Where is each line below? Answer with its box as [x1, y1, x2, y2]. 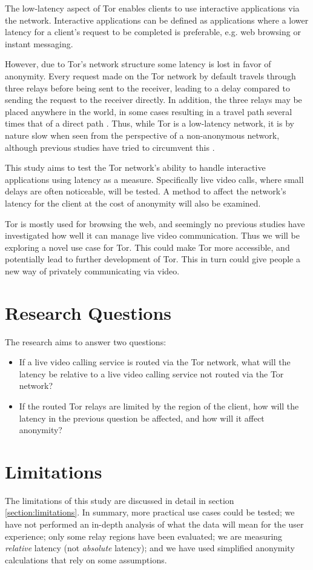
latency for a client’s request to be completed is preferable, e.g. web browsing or [5, 25, 301, 38]
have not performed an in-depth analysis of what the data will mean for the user [5, 518, 304, 531]
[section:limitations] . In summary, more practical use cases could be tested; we [5, 506, 295, 519]
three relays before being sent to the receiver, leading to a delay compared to [5, 81, 290, 94]
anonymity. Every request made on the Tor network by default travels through [5, 69, 296, 82]
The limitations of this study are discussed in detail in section [5, 494, 234, 506]
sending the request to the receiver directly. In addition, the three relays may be [5, 93, 302, 106]
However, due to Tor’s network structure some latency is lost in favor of [5, 58, 271, 70]
